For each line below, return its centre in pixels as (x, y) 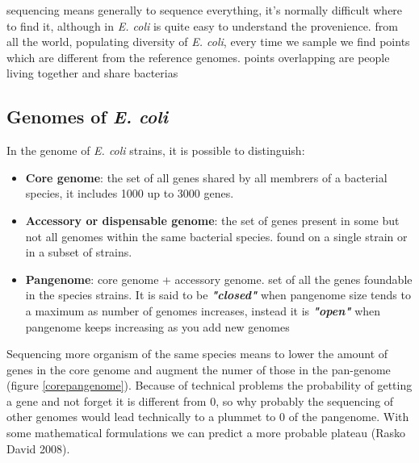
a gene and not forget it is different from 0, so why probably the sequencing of (200, 400)
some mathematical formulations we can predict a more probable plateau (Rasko (206, 433)
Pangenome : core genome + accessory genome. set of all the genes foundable (219, 279)
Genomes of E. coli (87, 117)
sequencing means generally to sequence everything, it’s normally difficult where (205, 10)
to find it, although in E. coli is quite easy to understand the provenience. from (202, 25)
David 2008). (38, 448)
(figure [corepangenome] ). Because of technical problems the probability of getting (209, 385)
